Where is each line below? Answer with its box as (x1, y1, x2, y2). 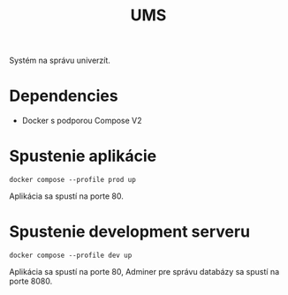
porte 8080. (9, 276, 53, 286)
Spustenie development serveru (9, 222, 250, 242)
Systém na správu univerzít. (9, 55, 110, 66)
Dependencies (9, 86, 118, 106)
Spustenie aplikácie (9, 147, 157, 166)
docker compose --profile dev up (9, 251, 133, 260)
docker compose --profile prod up (9, 176, 137, 185)
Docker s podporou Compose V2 (21, 116, 143, 126)
